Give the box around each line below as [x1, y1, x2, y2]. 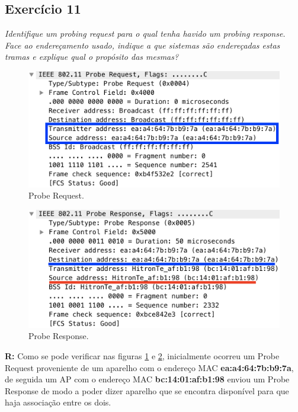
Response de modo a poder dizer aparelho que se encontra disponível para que [5, 384, 289, 397]
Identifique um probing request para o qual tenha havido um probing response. [5, 27, 286, 40]
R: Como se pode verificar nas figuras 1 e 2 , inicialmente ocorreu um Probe [5, 349, 280, 362]
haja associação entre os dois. [5, 396, 111, 408]
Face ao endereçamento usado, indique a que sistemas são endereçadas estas [5, 39, 280, 51]
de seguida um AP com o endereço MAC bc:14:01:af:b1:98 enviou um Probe [5, 373, 290, 385]
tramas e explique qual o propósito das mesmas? [5, 50, 179, 63]
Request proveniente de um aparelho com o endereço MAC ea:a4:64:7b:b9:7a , [5, 361, 294, 373]
